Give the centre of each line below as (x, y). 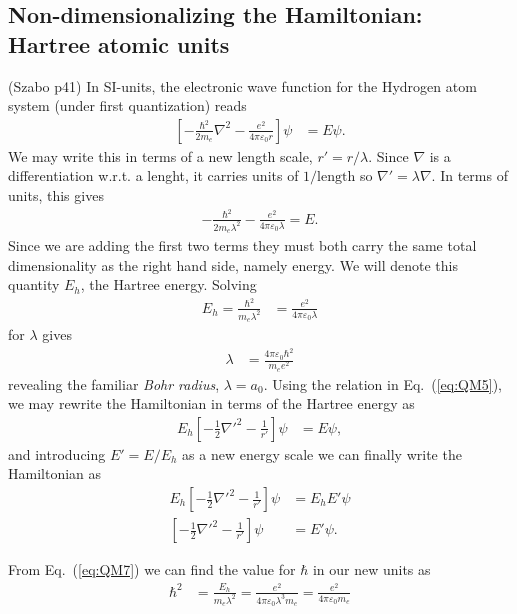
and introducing (57, 453)
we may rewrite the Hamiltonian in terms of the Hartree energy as (211, 403)
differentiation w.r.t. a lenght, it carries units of (153, 175)
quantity (34, 284)
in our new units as (371, 569)
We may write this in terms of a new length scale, (160, 155)
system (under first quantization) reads (127, 105)
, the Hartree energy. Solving (168, 284)
